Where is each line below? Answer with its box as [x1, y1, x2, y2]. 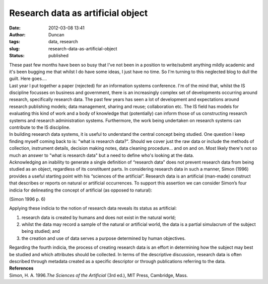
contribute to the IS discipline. [9, 124, 70, 130]
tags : [9, 39, 20, 45]
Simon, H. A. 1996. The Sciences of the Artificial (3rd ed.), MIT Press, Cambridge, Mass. [9, 272, 188, 278]
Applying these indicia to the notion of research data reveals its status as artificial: [9, 205, 177, 211]
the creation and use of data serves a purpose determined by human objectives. [21, 235, 186, 241]
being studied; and [21, 228, 60, 234]
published [48, 53, 69, 59]
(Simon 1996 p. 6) [9, 196, 46, 202]
